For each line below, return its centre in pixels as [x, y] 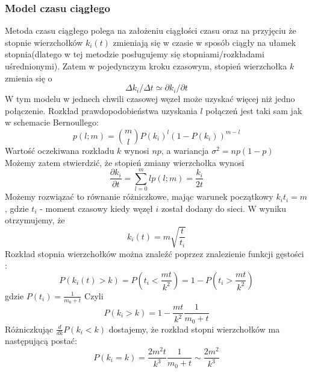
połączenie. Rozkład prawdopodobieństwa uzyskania [101, 110]
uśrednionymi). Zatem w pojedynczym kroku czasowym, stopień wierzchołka [146, 66]
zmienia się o [29, 78]
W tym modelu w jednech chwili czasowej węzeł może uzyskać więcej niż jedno [150, 99]
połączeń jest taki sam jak [254, 110]
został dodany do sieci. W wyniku [223, 208]
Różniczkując [29, 329]
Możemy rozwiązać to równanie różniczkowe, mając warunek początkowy [139, 196]
